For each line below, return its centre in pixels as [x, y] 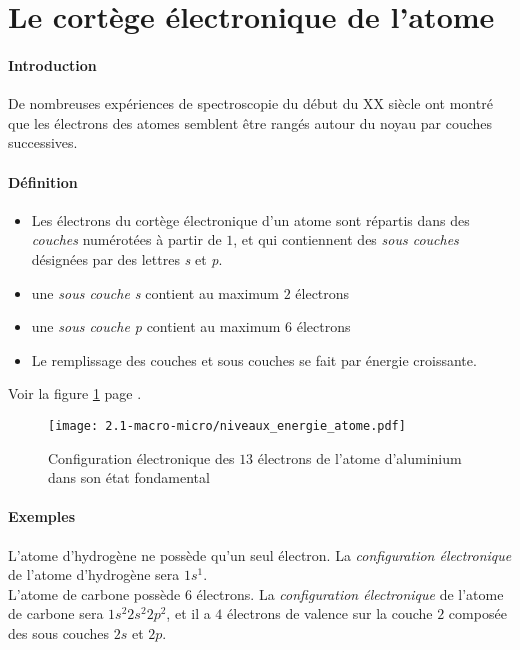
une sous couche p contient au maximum [156, 326]
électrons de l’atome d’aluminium [359, 457]
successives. [43, 142]
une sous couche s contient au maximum [155, 292]
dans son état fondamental [129, 477]
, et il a [188, 613]
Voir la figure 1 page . [75, 393]
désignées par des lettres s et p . [127, 258]
